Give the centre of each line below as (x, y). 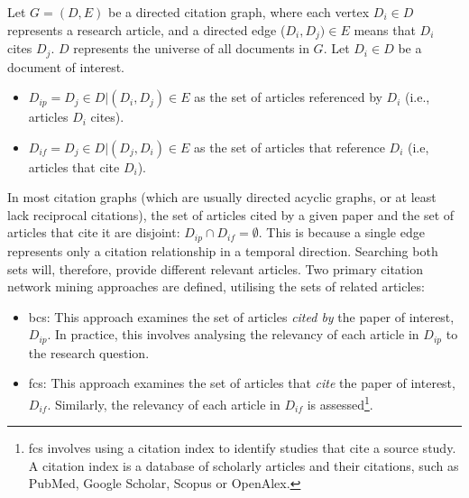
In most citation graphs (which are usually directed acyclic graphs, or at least (222, 197)
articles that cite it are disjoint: (94, 232)
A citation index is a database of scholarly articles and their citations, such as (244, 465)
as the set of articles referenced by (288, 97)
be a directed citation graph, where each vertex (239, 12)
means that (385, 29)
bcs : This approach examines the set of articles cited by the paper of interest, (241, 316)
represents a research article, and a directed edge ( (147, 29)
